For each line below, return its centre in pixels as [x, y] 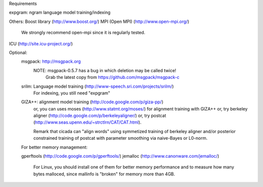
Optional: [18, 52]
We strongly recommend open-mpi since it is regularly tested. [83, 33]
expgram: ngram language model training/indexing [60, 13]
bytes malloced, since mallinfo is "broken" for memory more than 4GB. [104, 174]
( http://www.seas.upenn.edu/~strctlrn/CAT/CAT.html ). [87, 122]
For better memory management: [54, 147]
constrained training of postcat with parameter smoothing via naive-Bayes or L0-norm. [121, 138]
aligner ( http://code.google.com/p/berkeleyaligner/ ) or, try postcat [100, 116]
